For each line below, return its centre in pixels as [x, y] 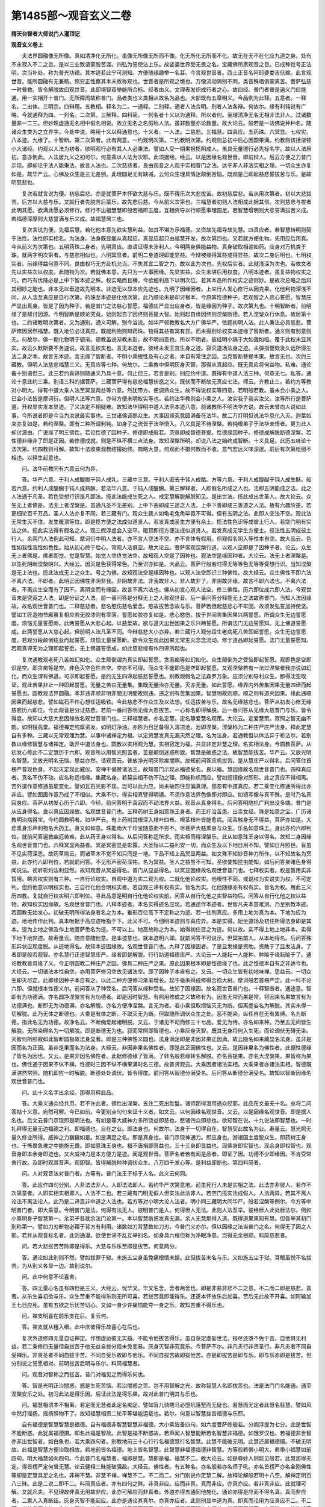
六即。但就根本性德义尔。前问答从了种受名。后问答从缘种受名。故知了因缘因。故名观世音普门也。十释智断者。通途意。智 [161, 988]
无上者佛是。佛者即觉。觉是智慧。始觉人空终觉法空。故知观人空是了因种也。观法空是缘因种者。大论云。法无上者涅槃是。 [161, 555]
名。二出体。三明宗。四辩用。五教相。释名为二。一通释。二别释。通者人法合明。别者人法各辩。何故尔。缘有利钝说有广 [159, 106]
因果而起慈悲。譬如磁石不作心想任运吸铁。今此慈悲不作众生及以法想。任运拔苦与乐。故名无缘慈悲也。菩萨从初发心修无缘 [161, 702]
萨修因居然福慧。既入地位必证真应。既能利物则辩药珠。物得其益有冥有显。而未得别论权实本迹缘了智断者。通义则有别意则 [161, 331]
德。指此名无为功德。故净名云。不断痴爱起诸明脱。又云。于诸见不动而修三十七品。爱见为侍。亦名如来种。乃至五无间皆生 [161, 1022]
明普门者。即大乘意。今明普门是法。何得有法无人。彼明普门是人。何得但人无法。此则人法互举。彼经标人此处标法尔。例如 [161, 1210]
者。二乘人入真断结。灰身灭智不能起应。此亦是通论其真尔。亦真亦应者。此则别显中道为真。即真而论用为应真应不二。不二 [161, 1500]
